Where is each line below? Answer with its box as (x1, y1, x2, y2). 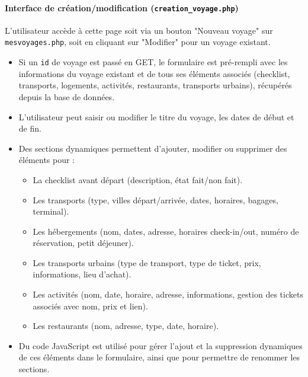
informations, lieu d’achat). (33, 268, 131, 280)
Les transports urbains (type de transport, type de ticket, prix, (33, 256, 261, 269)
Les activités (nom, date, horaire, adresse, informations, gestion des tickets (33, 288, 303, 301)
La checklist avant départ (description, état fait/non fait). (33, 173, 243, 186)
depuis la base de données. (18, 90, 115, 103)
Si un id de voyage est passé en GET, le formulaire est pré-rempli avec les (18, 56, 288, 68)
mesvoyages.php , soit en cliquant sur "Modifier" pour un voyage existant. (5, 36, 271, 48)
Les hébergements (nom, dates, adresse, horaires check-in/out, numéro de (33, 225, 299, 237)
